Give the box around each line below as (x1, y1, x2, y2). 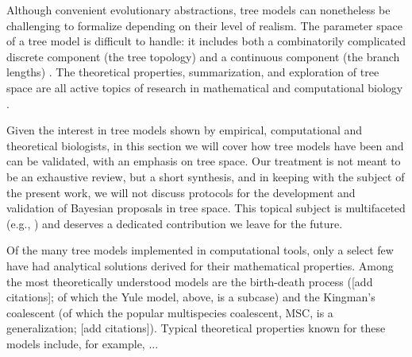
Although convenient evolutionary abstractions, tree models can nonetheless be (6, 2, 391, 17)
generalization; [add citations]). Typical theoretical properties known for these (6, 320, 386, 336)
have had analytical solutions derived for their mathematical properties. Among (6, 257, 394, 274)
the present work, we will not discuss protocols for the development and (6, 184, 356, 200)
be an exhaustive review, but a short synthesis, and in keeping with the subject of (6, 168, 405, 184)
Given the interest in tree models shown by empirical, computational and (6, 122, 363, 138)
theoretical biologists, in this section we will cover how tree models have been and (6, 137, 404, 153)
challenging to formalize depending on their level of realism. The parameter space (6, 17, 402, 33)
